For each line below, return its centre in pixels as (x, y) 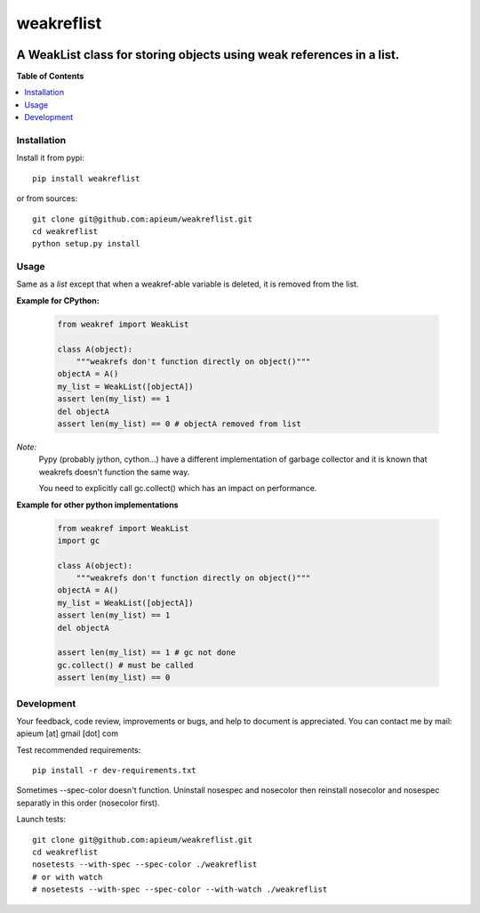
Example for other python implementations (97, 505)
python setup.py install (86, 244)
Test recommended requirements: (79, 750)
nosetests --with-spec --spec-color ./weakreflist (145, 865)
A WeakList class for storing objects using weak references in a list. (208, 55)
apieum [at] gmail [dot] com (68, 733)
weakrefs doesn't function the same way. (114, 472)
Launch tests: (41, 820)
